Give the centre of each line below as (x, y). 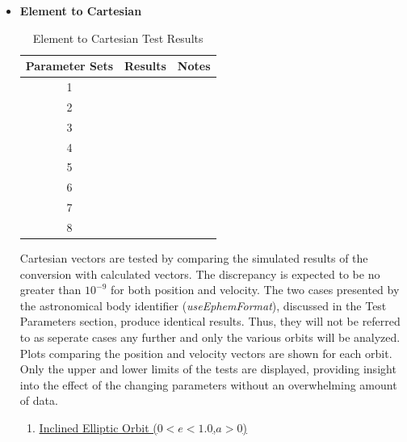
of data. (39, 400)
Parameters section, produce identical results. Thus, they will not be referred (210, 321)
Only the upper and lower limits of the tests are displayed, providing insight (208, 369)
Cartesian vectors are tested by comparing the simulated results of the (194, 258)
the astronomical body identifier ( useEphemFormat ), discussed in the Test (203, 305)
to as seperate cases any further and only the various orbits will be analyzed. (210, 337)
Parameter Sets (69, 66)
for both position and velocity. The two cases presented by (255, 290)
